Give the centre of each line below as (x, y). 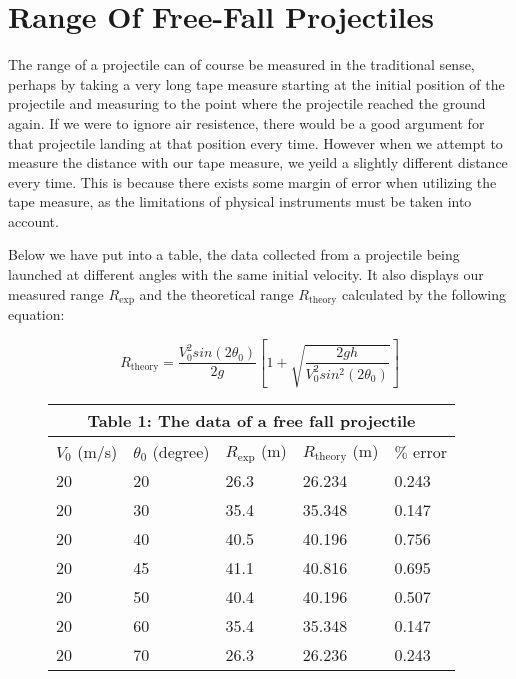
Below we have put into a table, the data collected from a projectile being (234, 254)
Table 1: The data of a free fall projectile (251, 420)
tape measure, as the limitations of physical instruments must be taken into (240, 201)
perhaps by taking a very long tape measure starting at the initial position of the (256, 83)
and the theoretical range (216, 293)
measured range (56, 293)
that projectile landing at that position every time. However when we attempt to (255, 142)
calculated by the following (424, 293)
